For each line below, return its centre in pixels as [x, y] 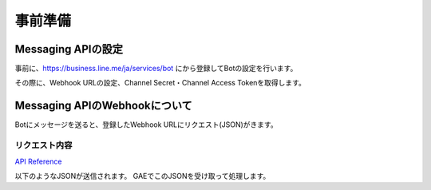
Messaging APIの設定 [69, 49]
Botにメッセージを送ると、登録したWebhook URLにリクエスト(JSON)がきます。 [146, 125]
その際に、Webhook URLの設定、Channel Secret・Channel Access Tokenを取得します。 [160, 83]
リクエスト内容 [43, 145]
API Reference [38, 161]
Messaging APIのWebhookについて [104, 106]
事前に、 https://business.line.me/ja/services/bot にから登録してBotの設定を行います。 [156, 69]
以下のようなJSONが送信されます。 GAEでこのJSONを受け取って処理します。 [142, 176]
